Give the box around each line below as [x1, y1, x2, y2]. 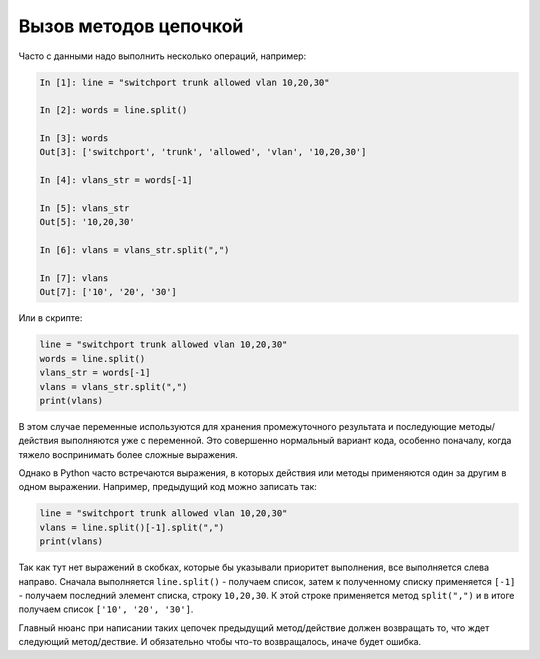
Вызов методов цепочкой [18, 15, 244, 37]
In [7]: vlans [39, 273, 109, 284]
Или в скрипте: [18, 312, 83, 324]
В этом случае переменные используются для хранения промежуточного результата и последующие [18, 420, 457, 432]
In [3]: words [39, 133, 109, 144]
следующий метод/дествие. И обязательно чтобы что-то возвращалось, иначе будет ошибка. [18, 636, 422, 648]
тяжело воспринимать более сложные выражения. [18, 448, 239, 460]
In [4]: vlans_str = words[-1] [39, 175, 194, 186]
